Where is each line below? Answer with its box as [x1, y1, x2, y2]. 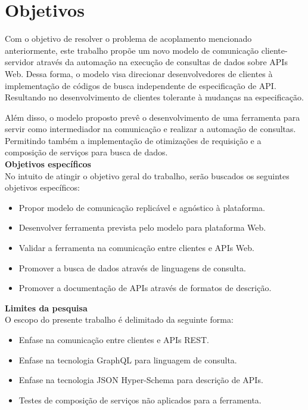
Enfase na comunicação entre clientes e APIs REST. [18, 333, 209, 345]
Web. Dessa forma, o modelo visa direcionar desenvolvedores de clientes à [5, 67, 273, 79]
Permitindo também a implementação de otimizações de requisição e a [5, 134, 262, 146]
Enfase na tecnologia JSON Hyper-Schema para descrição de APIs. [18, 374, 263, 386]
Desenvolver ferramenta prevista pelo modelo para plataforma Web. [18, 221, 266, 234]
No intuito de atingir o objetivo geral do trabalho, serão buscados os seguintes [5, 169, 290, 182]
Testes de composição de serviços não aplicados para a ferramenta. [18, 393, 262, 406]
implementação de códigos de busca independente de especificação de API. [5, 79, 276, 91]
